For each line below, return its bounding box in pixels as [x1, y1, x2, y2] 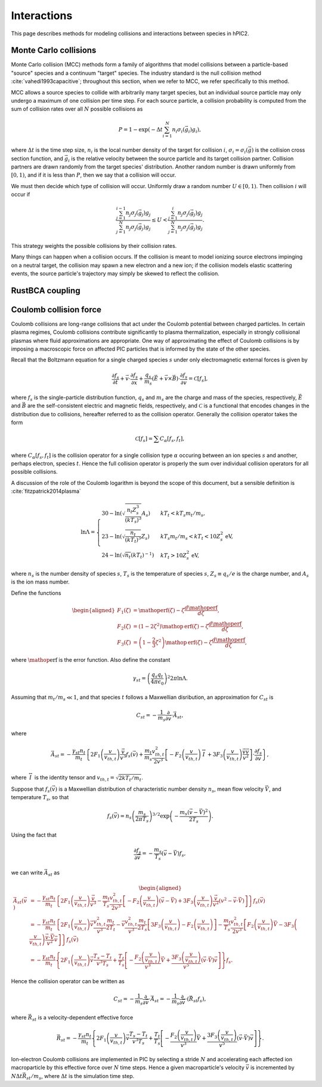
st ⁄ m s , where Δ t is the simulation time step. [26, 1072, 135, 1081]
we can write [11, 869, 43, 876]
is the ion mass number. [11, 578, 70, 585]
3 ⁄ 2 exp [152, 812, 170, 819]
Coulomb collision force [11, 305, 101, 315]
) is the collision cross [251, 146, 305, 153]
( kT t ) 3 [125, 535, 141, 545]
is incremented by [250, 1064, 295, 1071]
